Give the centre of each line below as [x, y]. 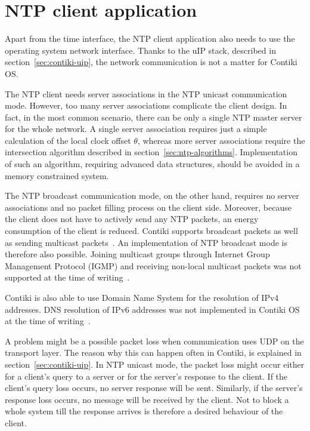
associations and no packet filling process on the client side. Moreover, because [148, 207]
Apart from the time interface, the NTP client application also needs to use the [150, 39]
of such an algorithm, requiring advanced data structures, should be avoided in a [152, 164]
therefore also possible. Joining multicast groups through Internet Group [137, 254]
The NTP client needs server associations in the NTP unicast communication [146, 93]
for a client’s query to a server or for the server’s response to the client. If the [146, 376]
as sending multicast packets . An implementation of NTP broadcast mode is [146, 242]
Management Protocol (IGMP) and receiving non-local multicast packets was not [153, 265]
